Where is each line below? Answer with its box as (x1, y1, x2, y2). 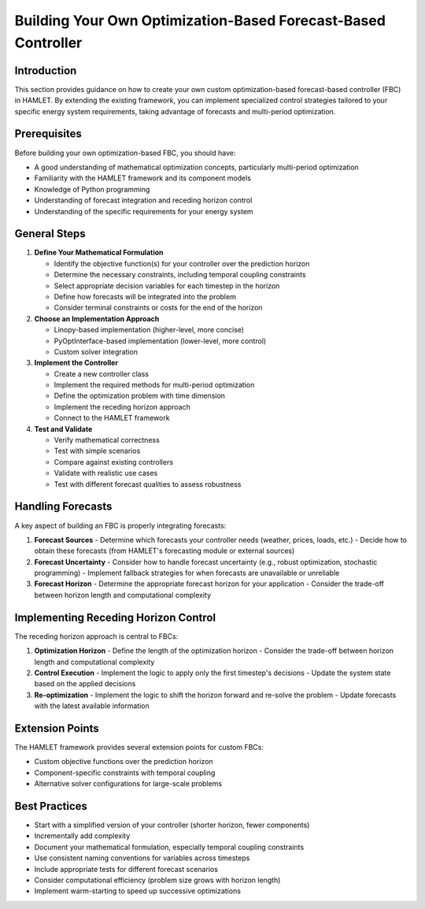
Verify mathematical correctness (54, 436, 161, 445)
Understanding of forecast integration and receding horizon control (34, 195, 253, 205)
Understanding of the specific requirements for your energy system (34, 206, 253, 216)
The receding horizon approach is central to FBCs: (14, 631, 179, 641)
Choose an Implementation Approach (34, 314, 160, 323)
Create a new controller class (54, 369, 150, 378)
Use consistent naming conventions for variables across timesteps (34, 853, 250, 863)
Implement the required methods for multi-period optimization (54, 380, 255, 390)
